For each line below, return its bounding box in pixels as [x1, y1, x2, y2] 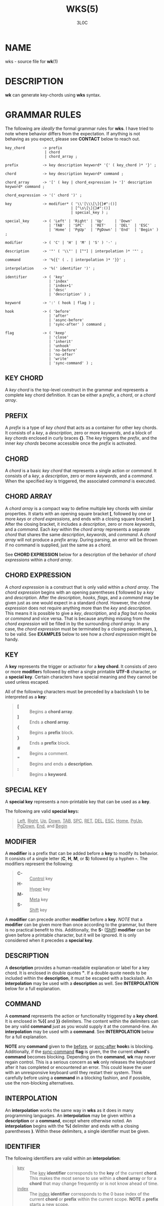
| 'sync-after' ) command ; [48, 322, 106, 327]
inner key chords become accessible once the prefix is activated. [5, 440, 137, 446]
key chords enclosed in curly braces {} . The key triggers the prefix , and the [5, 435, 158, 441]
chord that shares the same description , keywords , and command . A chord [5, 531, 156, 537]
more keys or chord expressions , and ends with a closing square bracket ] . [5, 515, 156, 522]
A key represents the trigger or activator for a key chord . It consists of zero [5, 663, 157, 669]
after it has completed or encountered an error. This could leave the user [5, 1064, 152, 1070]
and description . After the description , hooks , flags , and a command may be [5, 594, 159, 601]
